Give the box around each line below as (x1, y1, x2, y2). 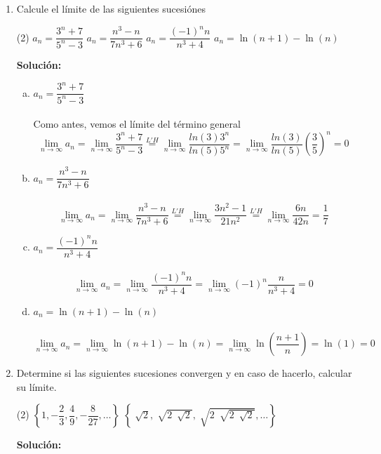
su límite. (16, 379, 57, 394)
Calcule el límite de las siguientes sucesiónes (16, 1, 206, 15)
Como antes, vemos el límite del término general (33, 116, 241, 131)
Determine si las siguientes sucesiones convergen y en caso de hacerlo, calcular (16, 366, 352, 380)
